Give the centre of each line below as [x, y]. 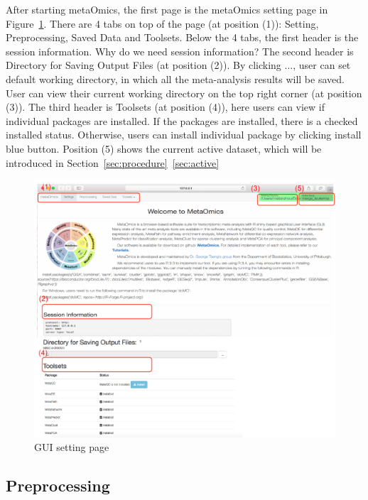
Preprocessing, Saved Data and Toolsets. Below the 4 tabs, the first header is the [182, 37]
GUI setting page [72, 447]
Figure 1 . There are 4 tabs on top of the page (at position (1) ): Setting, [162, 23]
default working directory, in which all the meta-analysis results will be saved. [175, 78]
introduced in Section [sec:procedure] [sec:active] [113, 162]
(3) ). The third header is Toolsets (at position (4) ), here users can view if [166, 107]
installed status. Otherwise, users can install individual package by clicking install [184, 135]
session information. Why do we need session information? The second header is [180, 51]
